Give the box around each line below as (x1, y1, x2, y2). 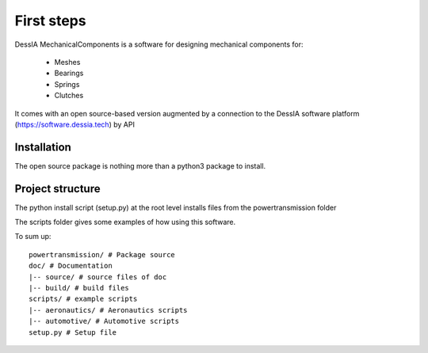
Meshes (54, 57, 81, 66)
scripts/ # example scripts (29, 294, 138, 304)
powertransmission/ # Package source (29, 250, 176, 259)
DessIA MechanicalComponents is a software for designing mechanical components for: (14, 40, 304, 49)
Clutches (54, 91, 84, 101)
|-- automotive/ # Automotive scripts (29, 317, 180, 326)
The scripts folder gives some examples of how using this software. (14, 218, 236, 227)
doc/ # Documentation (29, 261, 113, 271)
